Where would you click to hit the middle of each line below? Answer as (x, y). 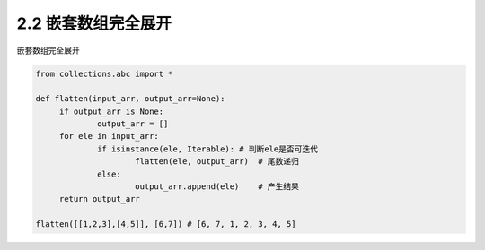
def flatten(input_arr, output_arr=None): (130, 99)
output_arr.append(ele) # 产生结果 (217, 187)
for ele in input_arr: (109, 136)
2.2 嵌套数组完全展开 (94, 23)
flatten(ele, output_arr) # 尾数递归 (217, 162)
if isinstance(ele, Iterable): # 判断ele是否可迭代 (208, 149)
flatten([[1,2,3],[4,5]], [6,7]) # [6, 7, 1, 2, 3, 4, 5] (166, 224)
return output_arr (100, 199)
